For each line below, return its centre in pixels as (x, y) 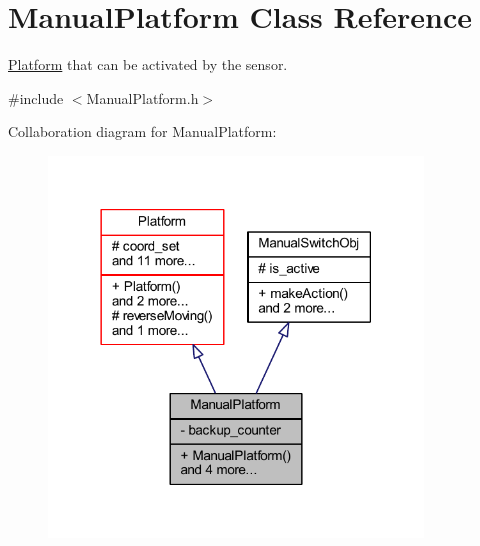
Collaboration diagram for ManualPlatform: (142, 131)
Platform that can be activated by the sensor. (148, 64)
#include (36, 97)
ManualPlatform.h (142, 97)
